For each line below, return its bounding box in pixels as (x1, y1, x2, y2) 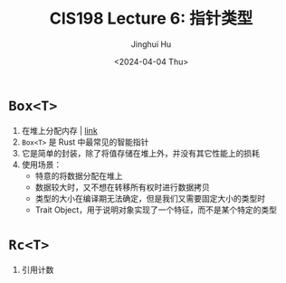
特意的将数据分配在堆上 (34, 170, 123, 181)
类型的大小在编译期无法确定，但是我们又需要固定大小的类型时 (34, 193, 266, 203)
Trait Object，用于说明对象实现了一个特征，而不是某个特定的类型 (34, 204, 278, 215)
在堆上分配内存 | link (21, 125, 99, 136)
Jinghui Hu (130, 38, 172, 50)
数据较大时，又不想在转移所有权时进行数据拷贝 (34, 182, 210, 193)
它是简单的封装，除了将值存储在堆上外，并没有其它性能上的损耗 (21, 147, 260, 158)
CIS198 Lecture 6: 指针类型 (49, 8, 253, 29)
